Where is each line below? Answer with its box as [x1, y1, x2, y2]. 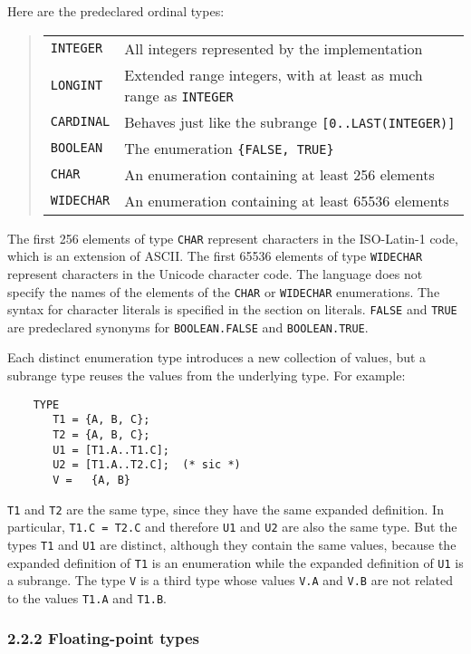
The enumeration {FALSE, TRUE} [124, 137, 334, 159]
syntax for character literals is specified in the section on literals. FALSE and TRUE [7, 300, 457, 319]
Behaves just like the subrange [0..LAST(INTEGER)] [124, 111, 456, 132]
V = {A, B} [53, 473, 131, 486]
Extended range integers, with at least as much [124, 63, 423, 85]
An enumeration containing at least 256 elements [124, 163, 435, 185]
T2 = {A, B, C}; [53, 428, 150, 441]
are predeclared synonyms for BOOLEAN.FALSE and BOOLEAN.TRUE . [7, 317, 369, 336]
